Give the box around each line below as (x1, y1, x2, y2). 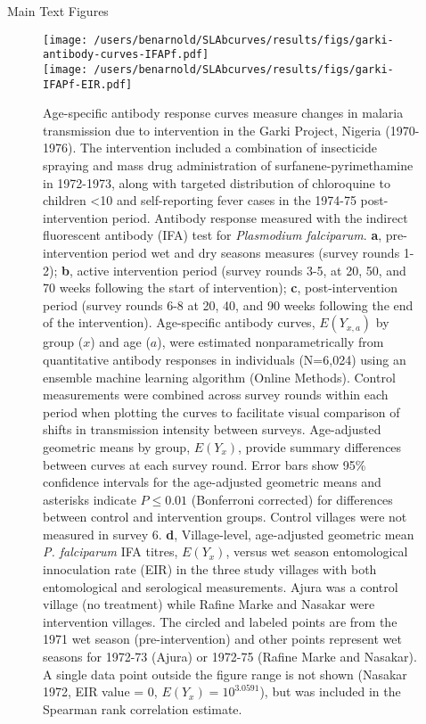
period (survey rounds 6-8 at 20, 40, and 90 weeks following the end (43, 295, 414, 314)
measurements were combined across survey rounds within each (43, 385, 389, 404)
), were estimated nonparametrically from (157, 333, 384, 351)
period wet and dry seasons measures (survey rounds (111, 243, 400, 261)
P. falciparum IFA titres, (43, 542, 178, 561)
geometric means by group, (43, 437, 191, 456)
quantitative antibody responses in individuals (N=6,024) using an (43, 350, 406, 368)
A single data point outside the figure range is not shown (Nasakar (43, 664, 407, 683)
